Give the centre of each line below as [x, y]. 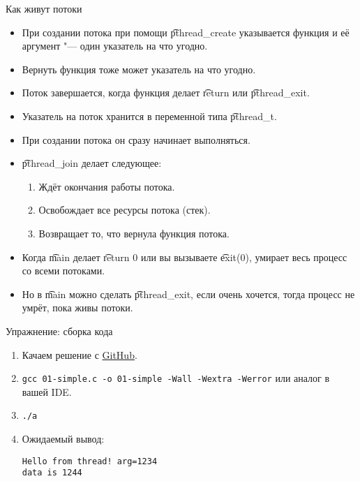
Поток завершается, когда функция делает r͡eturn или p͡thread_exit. [166, 92]
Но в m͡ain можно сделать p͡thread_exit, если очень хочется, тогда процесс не [188, 294]
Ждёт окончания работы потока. [107, 186]
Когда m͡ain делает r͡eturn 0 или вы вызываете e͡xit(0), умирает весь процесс [185, 257]
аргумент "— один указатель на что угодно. [115, 46]
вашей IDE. [47, 391]
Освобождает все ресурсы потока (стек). [125, 210]
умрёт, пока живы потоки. [77, 308]
